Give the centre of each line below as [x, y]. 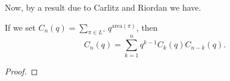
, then [147, 27]
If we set [20, 27]
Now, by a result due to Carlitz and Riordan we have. [103, 7]
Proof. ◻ [21, 71]
